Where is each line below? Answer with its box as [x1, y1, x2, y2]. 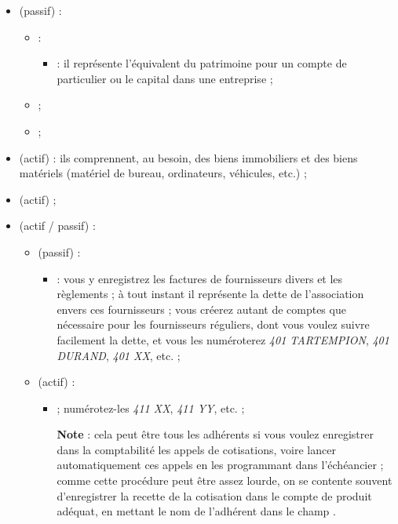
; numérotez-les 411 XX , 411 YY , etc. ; [57, 399, 245, 416]
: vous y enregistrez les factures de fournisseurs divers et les [57, 270, 343, 286]
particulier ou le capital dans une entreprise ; [57, 70, 273, 86]
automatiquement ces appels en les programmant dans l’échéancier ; [57, 457, 384, 473]
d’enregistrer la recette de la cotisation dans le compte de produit [57, 487, 372, 504]
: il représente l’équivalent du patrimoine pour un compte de [57, 55, 347, 71]
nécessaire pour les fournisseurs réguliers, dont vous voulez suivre [57, 316, 370, 333]
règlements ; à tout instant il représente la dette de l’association [57, 286, 364, 302]
